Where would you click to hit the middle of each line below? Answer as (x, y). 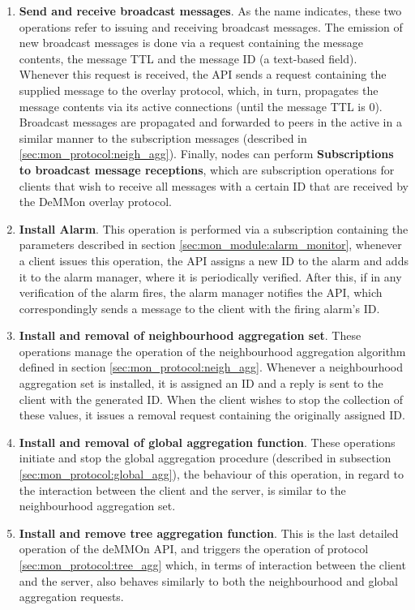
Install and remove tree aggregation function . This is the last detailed (209, 533)
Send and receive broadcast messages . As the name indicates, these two (210, 11)
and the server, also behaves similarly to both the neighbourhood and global (208, 580)
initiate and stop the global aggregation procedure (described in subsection (205, 458)
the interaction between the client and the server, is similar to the (182, 490)
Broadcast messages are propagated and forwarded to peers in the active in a (210, 122)
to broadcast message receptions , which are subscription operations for (207, 169)
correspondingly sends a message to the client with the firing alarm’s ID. (199, 308)
